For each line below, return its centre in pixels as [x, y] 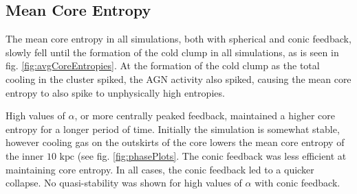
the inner [25, 155]
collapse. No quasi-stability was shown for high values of [124, 183]
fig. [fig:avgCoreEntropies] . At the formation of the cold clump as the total [163, 65]
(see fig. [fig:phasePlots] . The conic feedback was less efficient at [212, 155]
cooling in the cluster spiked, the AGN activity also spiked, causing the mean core [178, 78]
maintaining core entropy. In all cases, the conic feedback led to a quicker [160, 169]
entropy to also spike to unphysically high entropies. [115, 92]
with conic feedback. [297, 183]
